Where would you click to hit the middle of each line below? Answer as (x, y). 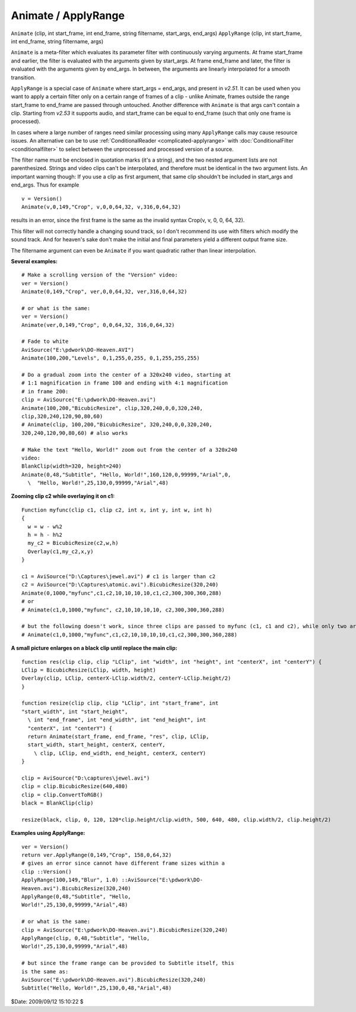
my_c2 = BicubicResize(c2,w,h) (73, 543)
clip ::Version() (47, 871)
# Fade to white (45, 341)
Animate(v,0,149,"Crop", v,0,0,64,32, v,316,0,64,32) (101, 207)
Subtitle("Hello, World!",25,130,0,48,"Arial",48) (97, 988)
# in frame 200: (45, 391)
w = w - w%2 (45, 527)
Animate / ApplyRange (68, 15)
